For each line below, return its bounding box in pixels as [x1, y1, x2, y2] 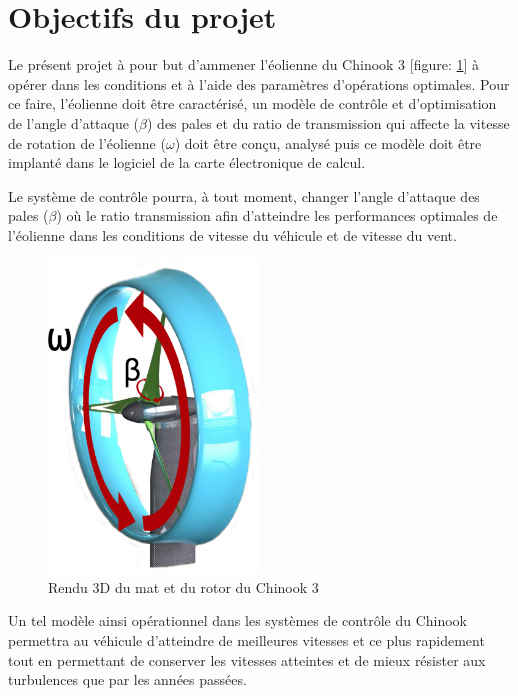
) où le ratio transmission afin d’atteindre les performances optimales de [56, 205, 498, 226]
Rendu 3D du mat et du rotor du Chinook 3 [48, 576, 319, 597]
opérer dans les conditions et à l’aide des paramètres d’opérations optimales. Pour [8, 73, 510, 94]
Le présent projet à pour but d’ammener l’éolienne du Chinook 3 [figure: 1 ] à [8, 54, 480, 75]
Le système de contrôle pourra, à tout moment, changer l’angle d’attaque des [8, 185, 480, 206]
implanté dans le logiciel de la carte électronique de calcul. [8, 152, 366, 173]
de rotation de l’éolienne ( [8, 132, 166, 153]
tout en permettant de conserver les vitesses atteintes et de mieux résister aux [8, 649, 486, 670]
